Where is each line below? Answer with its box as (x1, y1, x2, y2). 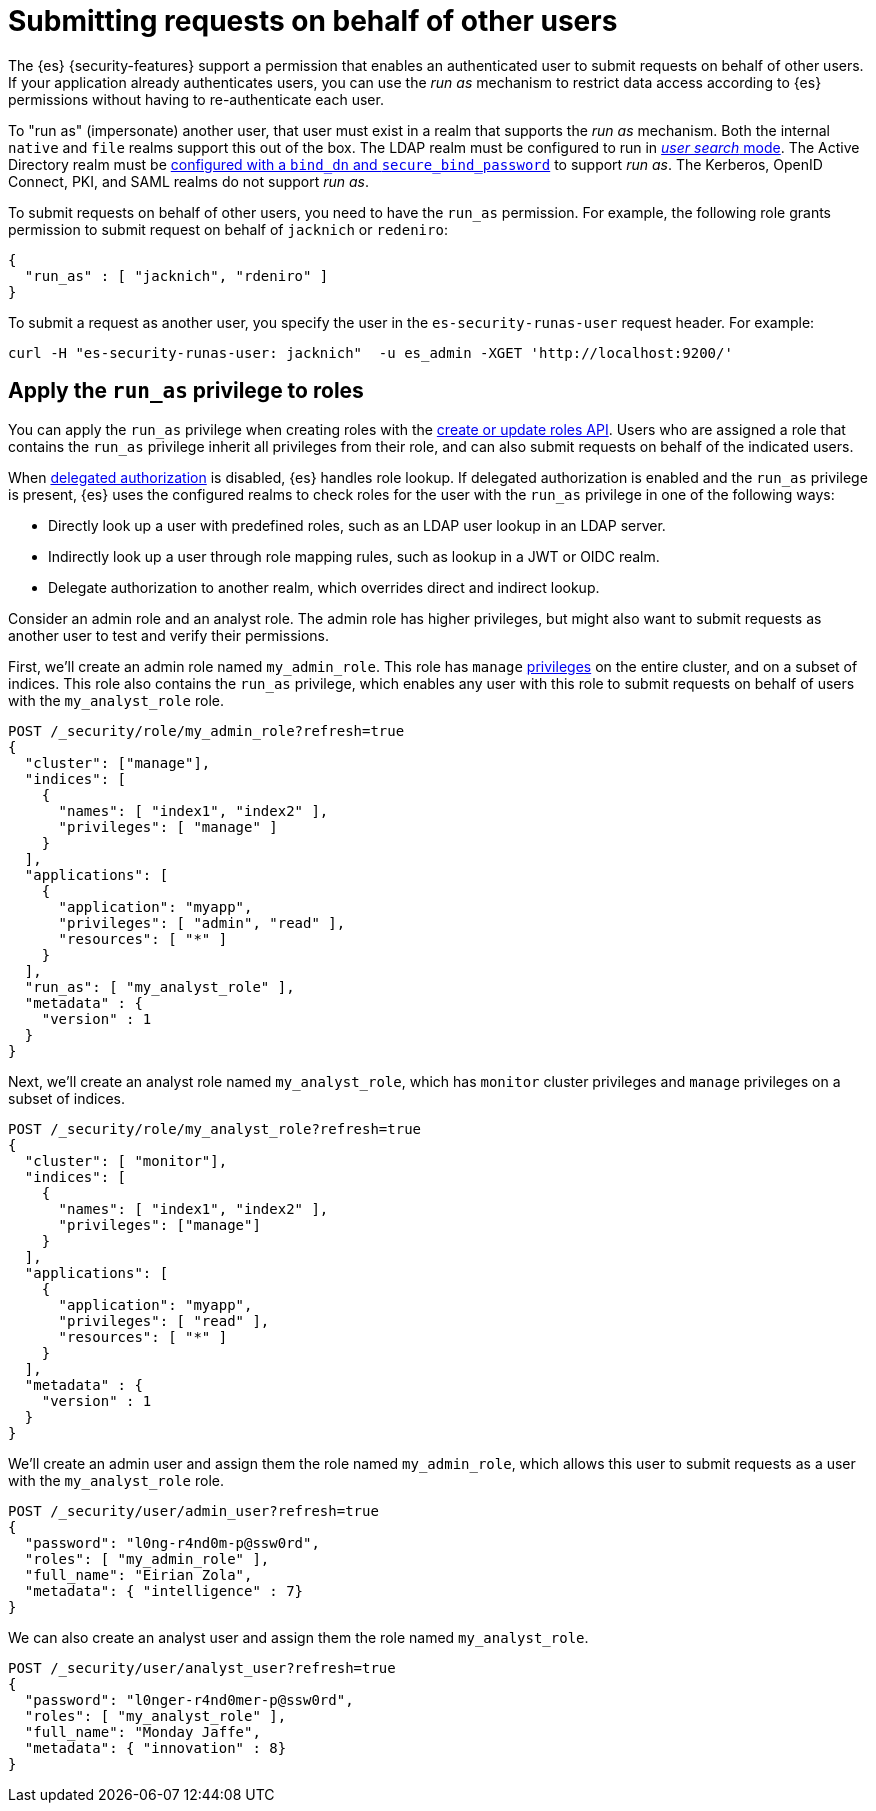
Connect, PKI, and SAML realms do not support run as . (8, 172, 370, 190)
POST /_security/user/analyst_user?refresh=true (8, 1659, 396, 1676)
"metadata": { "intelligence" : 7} (24, 1582, 304, 1599)
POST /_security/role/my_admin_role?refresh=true (8, 722, 405, 739)
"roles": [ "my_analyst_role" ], (24, 1707, 287, 1724)
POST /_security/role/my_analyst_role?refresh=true (8, 1120, 422, 1137)
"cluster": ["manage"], (24, 754, 211, 771)
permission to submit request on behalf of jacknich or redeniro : (8, 220, 448, 238)
